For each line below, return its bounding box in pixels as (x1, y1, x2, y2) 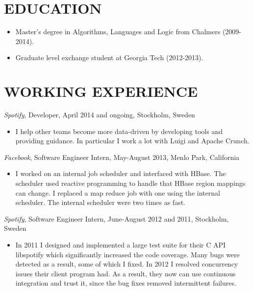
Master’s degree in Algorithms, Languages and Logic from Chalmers (15, 26, 221, 37)
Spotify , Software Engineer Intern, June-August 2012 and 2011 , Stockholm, (4, 213, 229, 224)
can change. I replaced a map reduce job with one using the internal (15, 187, 220, 198)
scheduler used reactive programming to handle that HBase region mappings (15, 178, 246, 188)
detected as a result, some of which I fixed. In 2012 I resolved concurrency (15, 259, 238, 269)
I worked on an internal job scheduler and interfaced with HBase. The (15, 168, 226, 179)
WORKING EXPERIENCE (4, 81, 198, 101)
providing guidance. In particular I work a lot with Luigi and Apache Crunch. (15, 135, 250, 146)
